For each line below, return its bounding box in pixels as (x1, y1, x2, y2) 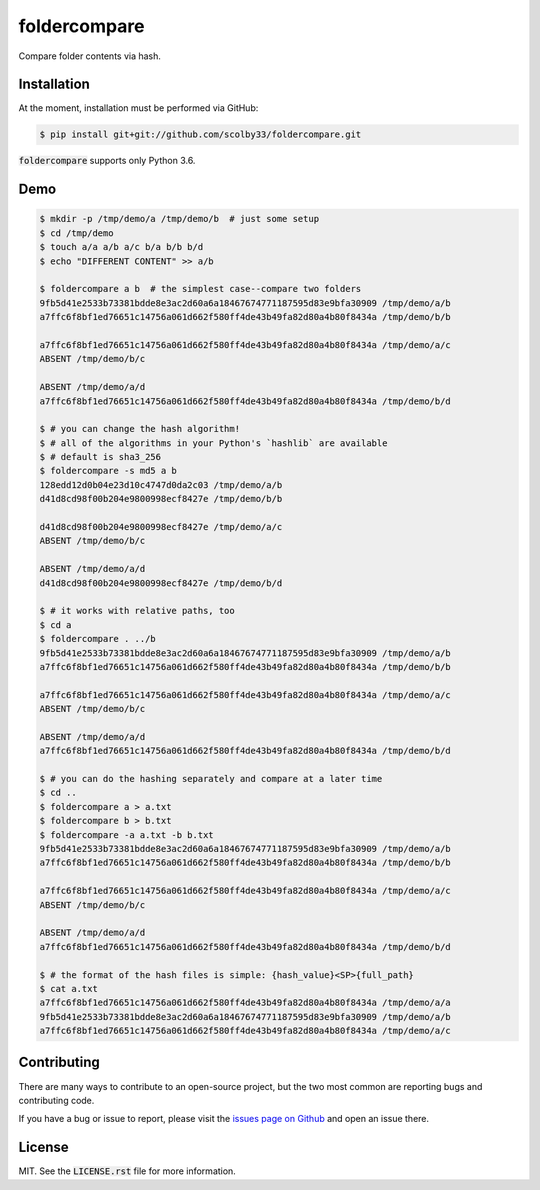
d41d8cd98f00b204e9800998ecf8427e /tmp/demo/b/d (39, 577, 283, 589)
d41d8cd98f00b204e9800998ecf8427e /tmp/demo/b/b (39, 493, 283, 505)
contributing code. (18, 1094, 95, 1106)
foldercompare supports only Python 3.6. (18, 155, 196, 167)
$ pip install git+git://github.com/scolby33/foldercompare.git (39, 129, 362, 140)
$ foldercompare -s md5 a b (39, 465, 177, 477)
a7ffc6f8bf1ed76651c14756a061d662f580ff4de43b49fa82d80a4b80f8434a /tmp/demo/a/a (39, 997, 452, 1009)
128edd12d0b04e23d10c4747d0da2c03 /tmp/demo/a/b (39, 479, 283, 490)
